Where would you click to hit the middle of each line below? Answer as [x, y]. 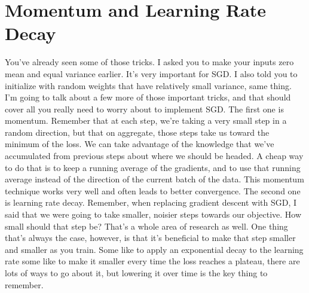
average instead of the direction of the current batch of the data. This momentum [154, 179]
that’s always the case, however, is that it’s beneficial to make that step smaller [150, 238]
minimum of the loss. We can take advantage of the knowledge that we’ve [140, 144]
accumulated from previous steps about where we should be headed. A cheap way [154, 156]
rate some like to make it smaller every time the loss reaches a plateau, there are [152, 261]
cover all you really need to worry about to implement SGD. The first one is [144, 109]
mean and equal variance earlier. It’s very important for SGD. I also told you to [151, 73]
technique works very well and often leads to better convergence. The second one [153, 190]
